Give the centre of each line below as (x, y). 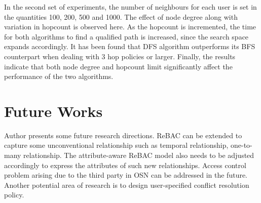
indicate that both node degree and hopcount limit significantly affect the (118, 66)
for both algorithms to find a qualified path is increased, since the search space (126, 36)
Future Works (53, 111)
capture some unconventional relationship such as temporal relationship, (116, 145)
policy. (14, 195)
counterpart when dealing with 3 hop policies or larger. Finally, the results (120, 56)
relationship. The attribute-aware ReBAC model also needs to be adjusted (139, 155)
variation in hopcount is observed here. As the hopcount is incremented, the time (130, 27)
